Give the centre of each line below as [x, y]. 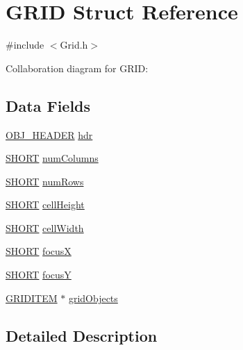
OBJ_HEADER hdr [49, 134]
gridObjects [93, 298]
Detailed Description [82, 335]
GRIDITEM [32, 298]
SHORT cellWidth [45, 227]
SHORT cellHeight [45, 205]
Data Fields [48, 105]
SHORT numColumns [52, 158]
